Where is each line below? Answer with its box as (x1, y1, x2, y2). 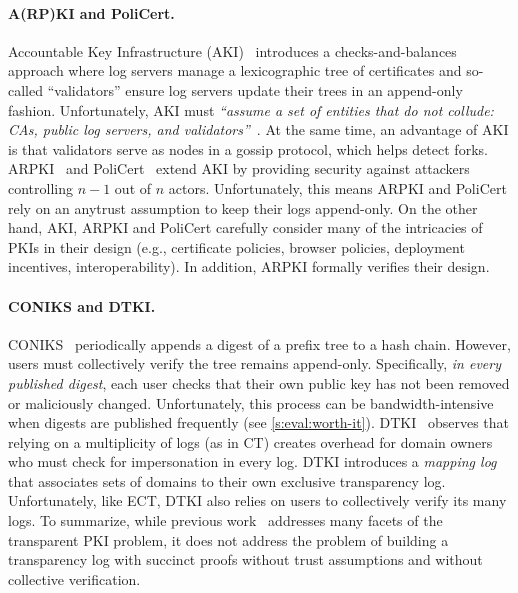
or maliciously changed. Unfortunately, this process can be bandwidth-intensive (8, 392, 494, 413)
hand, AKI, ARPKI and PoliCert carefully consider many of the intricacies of (8, 217, 483, 238)
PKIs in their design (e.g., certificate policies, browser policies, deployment (8, 236, 465, 257)
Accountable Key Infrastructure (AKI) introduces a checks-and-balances (8, 40, 457, 61)
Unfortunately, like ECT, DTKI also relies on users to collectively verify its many (8, 490, 507, 511)
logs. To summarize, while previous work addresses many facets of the (8, 510, 443, 531)
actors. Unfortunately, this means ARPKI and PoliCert (168, 177, 507, 198)
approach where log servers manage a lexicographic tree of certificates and (8, 60, 462, 81)
